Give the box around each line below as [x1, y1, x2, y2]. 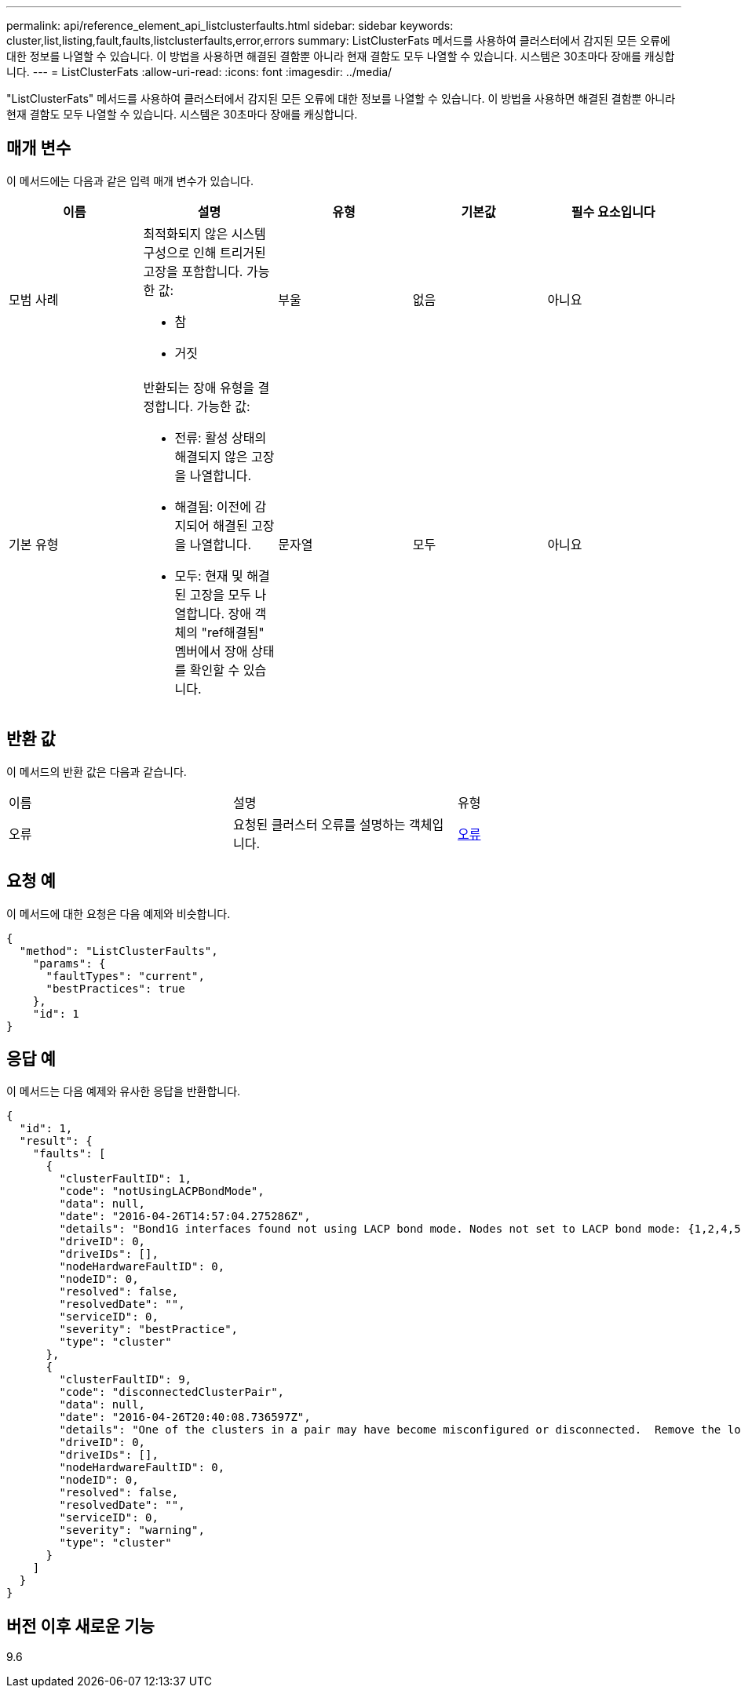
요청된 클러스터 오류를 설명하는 [232, 816, 406, 832]
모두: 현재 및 [174, 567, 243, 584]
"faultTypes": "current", [46, 969, 205, 982]
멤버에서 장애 [174, 643, 248, 659]
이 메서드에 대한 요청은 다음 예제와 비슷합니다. [6, 906, 231, 920]
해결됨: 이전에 [174, 498, 252, 515]
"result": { [19, 1135, 93, 1148]
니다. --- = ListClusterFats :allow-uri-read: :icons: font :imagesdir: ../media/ [6, 65, 392, 78]
